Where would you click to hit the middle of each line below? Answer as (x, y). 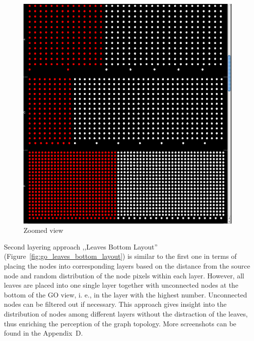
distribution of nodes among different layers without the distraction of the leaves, (126, 314)
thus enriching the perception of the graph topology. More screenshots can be (120, 323)
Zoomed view (43, 230)
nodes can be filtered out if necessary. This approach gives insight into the (115, 304)
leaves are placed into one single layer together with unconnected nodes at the (121, 285)
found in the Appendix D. (43, 333)
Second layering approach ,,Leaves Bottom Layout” (81, 246)
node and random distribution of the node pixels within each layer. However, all (124, 275)
